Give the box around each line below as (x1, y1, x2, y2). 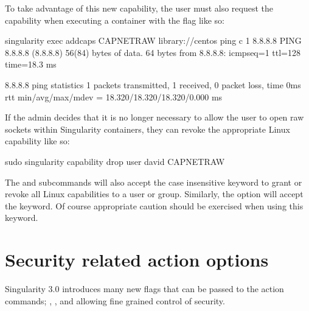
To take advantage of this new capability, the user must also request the (5, 2, 274, 14)
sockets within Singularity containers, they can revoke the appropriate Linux (5, 122, 290, 135)
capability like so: (5, 135, 70, 147)
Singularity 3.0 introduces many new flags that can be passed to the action (5, 282, 284, 295)
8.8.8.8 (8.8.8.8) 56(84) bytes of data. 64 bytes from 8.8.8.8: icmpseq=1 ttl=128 (5, 46, 300, 58)
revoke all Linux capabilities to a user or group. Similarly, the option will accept (5, 187, 304, 200)
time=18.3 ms (5, 58, 57, 71)
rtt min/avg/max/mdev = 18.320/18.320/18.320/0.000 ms (5, 90, 223, 103)
